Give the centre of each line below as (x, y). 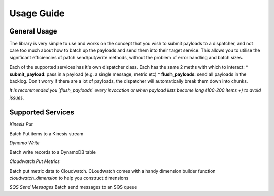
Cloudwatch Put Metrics (35, 161)
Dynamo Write (25, 143)
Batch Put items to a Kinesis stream (46, 134)
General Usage (33, 31)
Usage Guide (37, 13)
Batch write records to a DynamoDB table (53, 152)
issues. (17, 97)
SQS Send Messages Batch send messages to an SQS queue (73, 187)
